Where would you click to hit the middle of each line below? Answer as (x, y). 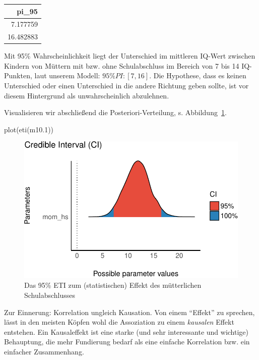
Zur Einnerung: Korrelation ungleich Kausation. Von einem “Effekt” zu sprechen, (129, 312)
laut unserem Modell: (67, 75)
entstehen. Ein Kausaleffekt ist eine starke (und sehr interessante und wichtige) (126, 331)
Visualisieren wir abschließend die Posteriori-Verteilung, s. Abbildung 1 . (115, 112)
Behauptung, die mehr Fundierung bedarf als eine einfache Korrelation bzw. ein (127, 342)
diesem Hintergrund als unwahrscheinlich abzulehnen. (87, 95)
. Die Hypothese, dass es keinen (198, 75)
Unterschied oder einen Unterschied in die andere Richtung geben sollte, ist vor (126, 86)
